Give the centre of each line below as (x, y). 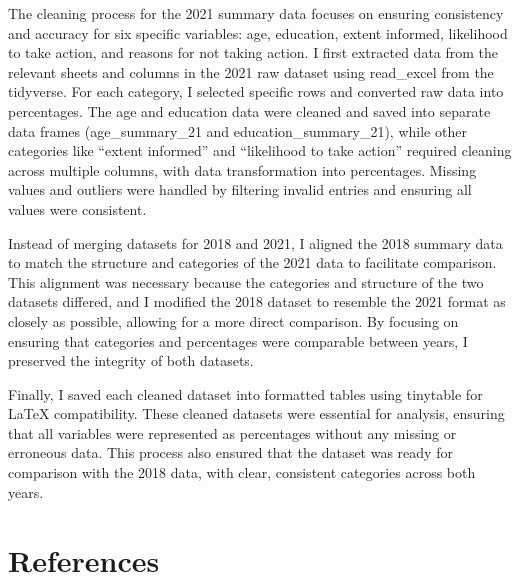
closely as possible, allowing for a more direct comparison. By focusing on (233, 320)
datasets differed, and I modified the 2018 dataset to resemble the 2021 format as (257, 301)
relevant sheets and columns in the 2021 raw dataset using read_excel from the (251, 71)
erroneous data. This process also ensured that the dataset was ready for (230, 452)
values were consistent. (77, 208)
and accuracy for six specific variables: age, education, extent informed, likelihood (258, 32)
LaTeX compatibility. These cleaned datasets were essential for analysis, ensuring (256, 413)
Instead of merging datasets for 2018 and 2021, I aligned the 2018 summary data (255, 242)
